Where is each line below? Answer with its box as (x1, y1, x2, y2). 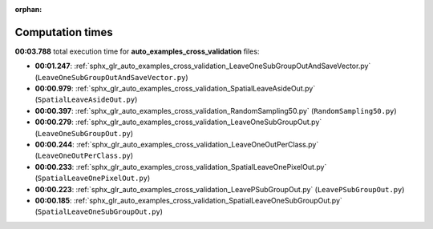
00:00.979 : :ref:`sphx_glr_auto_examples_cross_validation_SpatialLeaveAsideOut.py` (34, 84, 316, 94)
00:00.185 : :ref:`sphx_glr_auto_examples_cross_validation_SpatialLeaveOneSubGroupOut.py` (34, 195, 342, 205)
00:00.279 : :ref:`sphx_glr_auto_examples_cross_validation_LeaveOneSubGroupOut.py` (34, 117, 322, 127)
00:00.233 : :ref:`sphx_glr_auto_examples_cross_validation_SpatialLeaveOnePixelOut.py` (34, 162, 327, 171)
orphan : (14, 5, 42, 14)
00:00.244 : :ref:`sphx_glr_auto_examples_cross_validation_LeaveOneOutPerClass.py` (34, 140, 319, 150)
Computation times (14, 25, 113, 39)
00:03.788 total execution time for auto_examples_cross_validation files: (14, 46, 260, 56)
